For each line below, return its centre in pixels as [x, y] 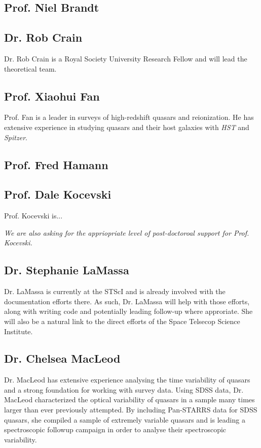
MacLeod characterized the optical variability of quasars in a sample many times [129, 399]
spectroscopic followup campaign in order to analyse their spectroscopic [115, 429]
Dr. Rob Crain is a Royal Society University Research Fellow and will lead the [126, 58]
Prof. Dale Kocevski [58, 194]
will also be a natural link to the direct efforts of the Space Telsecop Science [122, 321]
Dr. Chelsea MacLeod [62, 358]
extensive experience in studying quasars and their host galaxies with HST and [127, 127]
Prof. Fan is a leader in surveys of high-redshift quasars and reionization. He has [129, 117]
